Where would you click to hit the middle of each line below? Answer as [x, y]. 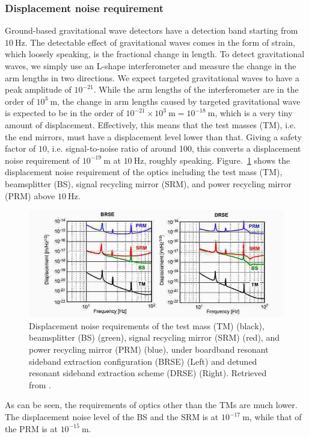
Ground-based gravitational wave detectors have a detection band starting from [151, 30]
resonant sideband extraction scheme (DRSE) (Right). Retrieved [148, 373]
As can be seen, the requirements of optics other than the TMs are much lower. [151, 405]
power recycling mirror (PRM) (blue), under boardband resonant [149, 349]
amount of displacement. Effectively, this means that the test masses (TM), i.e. [151, 124]
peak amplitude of [38, 89]
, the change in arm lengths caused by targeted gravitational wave [179, 101]
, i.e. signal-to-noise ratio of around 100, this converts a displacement [174, 148]
